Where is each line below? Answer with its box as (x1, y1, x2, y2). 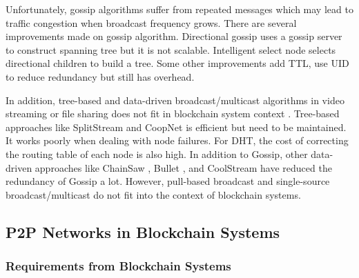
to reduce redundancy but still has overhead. (6, 69, 195, 83)
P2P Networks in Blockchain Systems (6, 221, 280, 242)
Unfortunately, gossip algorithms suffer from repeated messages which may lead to (6, 2, 353, 16)
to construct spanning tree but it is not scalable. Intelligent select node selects (6, 42, 336, 57)
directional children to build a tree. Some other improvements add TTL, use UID (6, 56, 349, 70)
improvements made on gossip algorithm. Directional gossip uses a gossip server (6, 29, 342, 43)
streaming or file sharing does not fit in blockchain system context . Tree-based (6, 106, 340, 121)
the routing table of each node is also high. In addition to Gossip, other (6, 146, 308, 161)
